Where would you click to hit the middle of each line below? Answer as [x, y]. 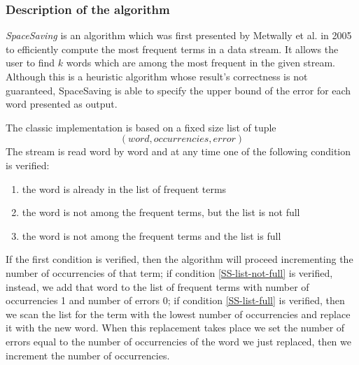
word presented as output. [62, 104]
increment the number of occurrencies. [88, 355]
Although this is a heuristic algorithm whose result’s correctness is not [157, 76]
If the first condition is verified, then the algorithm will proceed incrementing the [179, 259]
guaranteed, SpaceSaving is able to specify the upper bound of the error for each [178, 90]
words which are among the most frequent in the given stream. [200, 63]
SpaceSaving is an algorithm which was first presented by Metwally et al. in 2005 [179, 35]
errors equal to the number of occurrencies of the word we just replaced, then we [179, 341]
